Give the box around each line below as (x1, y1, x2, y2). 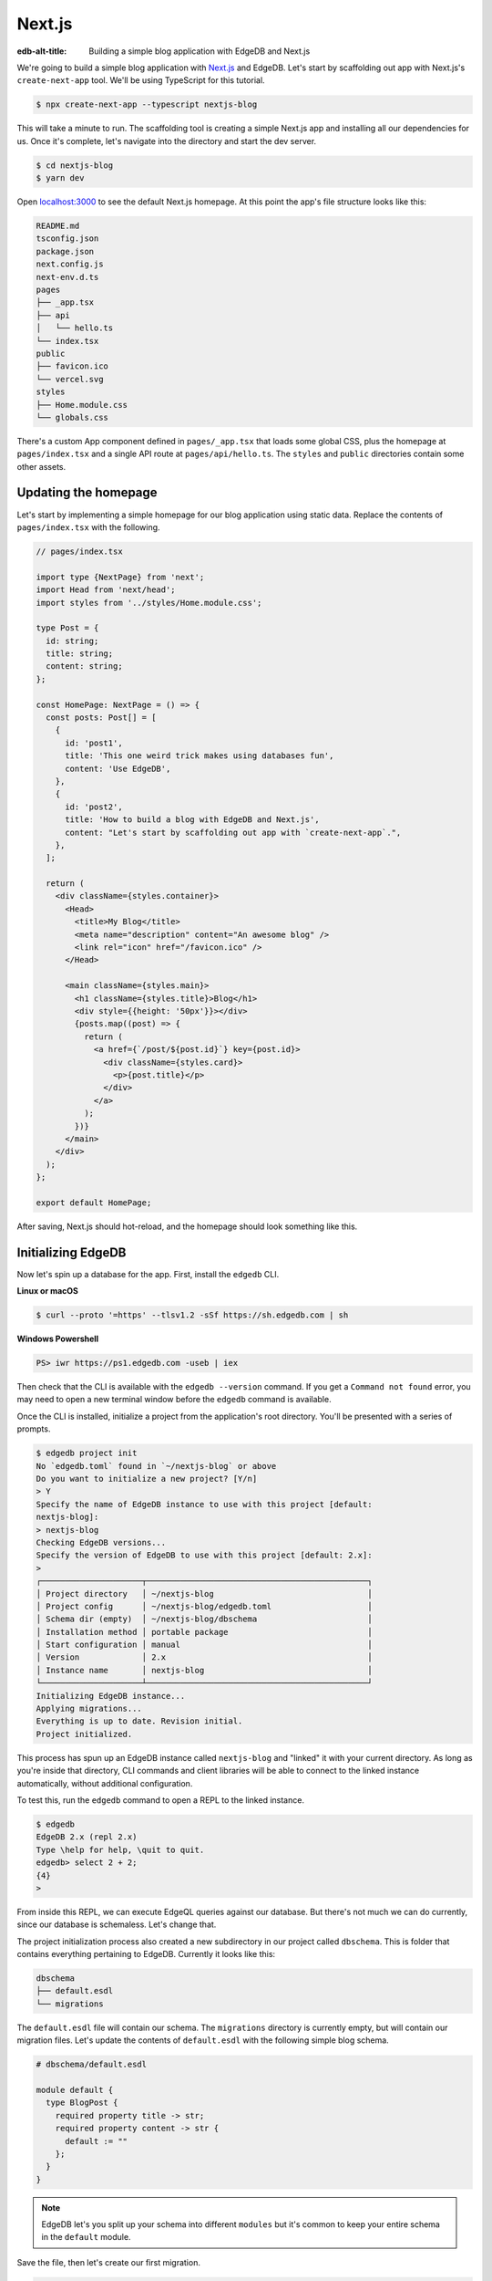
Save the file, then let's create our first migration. (16, 2256, 200, 2267)
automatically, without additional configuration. (16, 1777, 193, 1788)
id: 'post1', (65, 737, 123, 748)
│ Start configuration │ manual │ (36, 1640, 373, 1651)
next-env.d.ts (36, 272, 99, 282)
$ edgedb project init (36, 1448, 138, 1459)
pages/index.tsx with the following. (16, 521, 160, 533)
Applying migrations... (36, 1703, 143, 1714)
